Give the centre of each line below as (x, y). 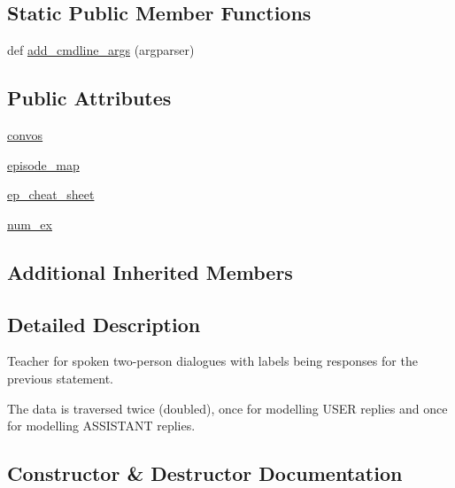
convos (25, 135)
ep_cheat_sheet (51, 194)
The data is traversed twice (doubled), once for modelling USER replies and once (227, 408)
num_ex (30, 224)
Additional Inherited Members (150, 271)
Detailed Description (104, 324)
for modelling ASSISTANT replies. (101, 426)
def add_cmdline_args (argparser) (101, 50)
